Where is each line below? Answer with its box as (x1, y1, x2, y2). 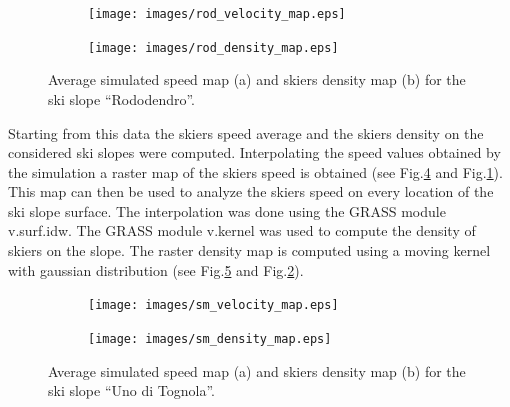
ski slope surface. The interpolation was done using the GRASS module (8, 200, 446, 221)
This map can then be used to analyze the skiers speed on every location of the (8, 181, 494, 202)
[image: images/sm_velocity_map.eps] (88, 298, 339, 313)
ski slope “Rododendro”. (48, 88, 196, 109)
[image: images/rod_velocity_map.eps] (88, 7, 346, 21)
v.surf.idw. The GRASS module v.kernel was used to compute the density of (8, 220, 476, 241)
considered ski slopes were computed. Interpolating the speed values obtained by (8, 142, 501, 163)
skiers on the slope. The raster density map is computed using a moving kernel (8, 240, 491, 261)
